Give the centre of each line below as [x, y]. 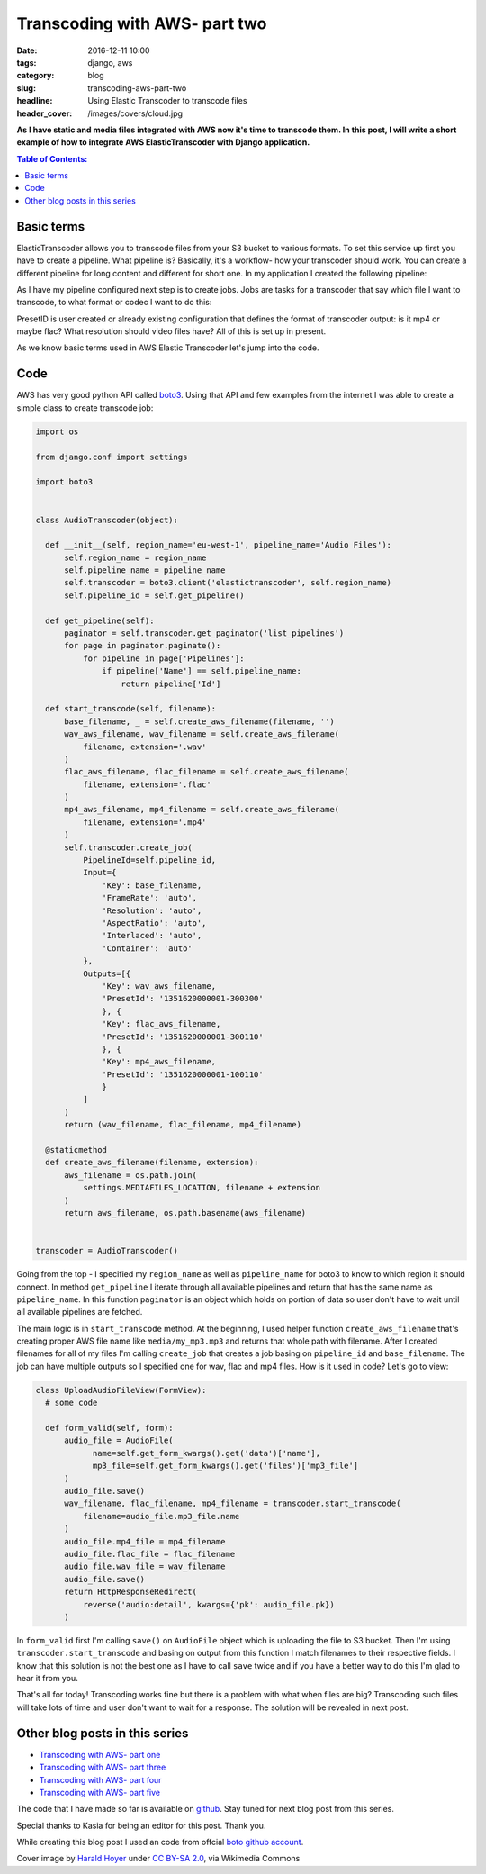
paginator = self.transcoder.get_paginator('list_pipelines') [204, 634]
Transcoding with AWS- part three [103, 1767]
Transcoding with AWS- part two [142, 23]
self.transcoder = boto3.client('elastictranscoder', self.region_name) [228, 583]
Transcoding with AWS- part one [100, 1754]
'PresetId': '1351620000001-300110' [183, 1037]
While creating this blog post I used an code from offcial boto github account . [160, 1842]
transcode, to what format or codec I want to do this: [114, 303]
